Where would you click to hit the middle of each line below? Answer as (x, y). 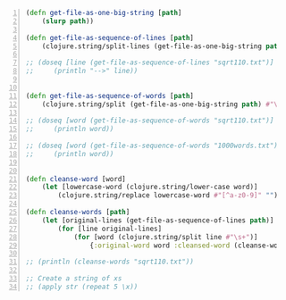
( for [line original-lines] (110, 229)
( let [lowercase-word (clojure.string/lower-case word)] (150, 187)
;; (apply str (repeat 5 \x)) (82, 287)
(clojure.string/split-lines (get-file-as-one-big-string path (162, 46)
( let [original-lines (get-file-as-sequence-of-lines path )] (158, 220)
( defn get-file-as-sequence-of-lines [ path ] (109, 37)
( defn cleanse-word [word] (76, 179)
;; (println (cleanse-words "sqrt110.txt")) (109, 262)
